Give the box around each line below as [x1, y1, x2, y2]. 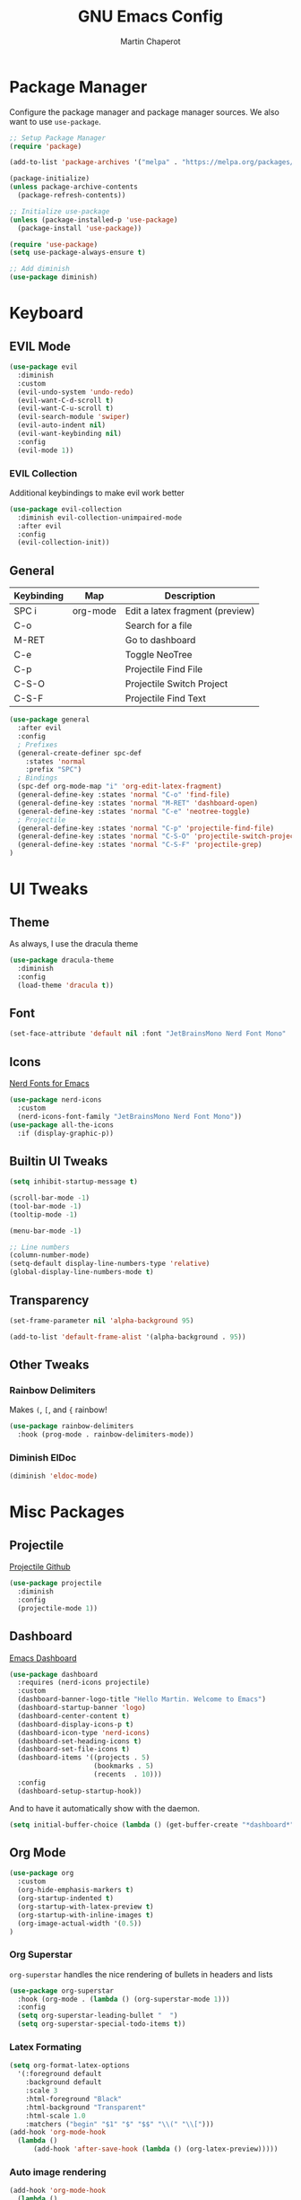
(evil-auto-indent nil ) [17, 421, 106, 430]
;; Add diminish [9, 265, 70, 274]
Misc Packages [9, 1502, 125, 1523]
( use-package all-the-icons [9, 1120, 115, 1130]
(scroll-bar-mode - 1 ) [9, 1193, 90, 1203]
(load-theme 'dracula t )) [17, 981, 115, 990]
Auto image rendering [9, 2165, 107, 2178]
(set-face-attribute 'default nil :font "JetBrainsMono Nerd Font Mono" [9, 1029, 287, 1038]
